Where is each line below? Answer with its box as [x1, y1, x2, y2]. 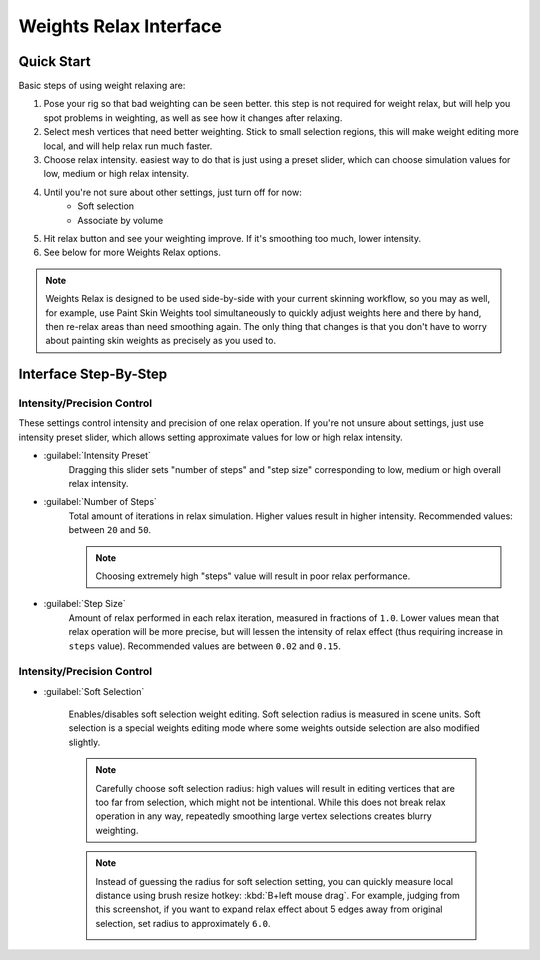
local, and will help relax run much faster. [43, 140, 213, 152]
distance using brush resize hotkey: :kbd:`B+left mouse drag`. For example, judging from [95, 889, 460, 901]
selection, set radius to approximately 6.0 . [95, 917, 271, 929]
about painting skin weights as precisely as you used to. [45, 335, 277, 347]
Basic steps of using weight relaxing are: [18, 80, 186, 92]
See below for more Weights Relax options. [43, 246, 222, 259]
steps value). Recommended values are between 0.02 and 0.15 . [68, 640, 342, 652]
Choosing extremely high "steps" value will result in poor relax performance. [95, 570, 411, 582]
